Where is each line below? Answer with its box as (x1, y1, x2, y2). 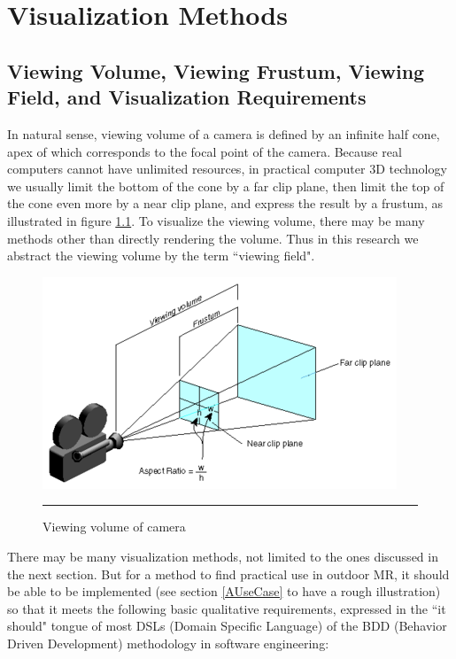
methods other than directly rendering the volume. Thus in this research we (7, 229, 419, 247)
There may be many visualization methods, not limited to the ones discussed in (7, 547, 438, 565)
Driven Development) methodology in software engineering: (7, 633, 329, 652)
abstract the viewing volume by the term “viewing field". (7, 246, 315, 265)
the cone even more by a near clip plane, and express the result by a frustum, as (7, 194, 444, 213)
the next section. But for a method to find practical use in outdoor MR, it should (7, 564, 450, 583)
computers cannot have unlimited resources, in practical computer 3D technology (7, 159, 447, 178)
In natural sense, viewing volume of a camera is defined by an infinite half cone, (7, 124, 440, 143)
